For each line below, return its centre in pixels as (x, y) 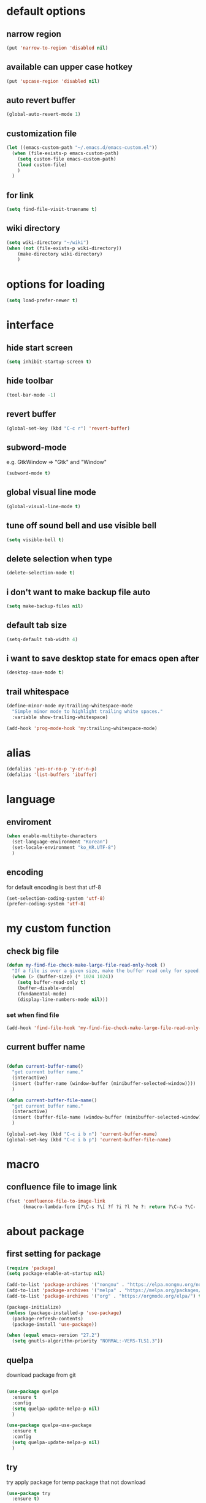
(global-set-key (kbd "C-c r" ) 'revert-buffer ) (68, 428)
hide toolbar (30, 381)
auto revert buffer (41, 100)
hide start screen (40, 348)
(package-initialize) (34, 1307)
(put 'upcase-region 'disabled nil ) (53, 81)
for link (20, 195)
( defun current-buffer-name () (45, 1067)
